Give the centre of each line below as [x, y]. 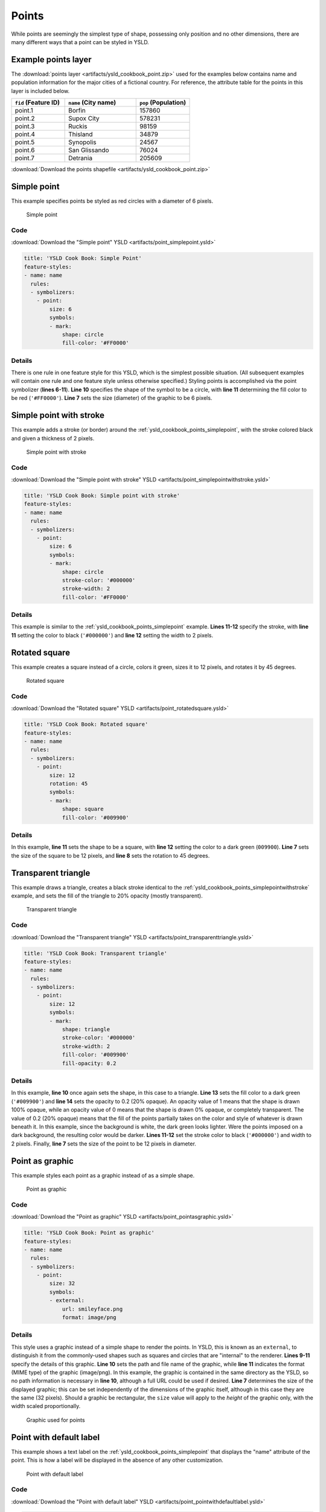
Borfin [77, 111]
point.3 [25, 126]
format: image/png [89, 1318]
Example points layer [51, 60]
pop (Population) [163, 103]
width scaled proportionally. [46, 1406]
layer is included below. [40, 91]
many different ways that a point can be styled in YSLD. [80, 42]
